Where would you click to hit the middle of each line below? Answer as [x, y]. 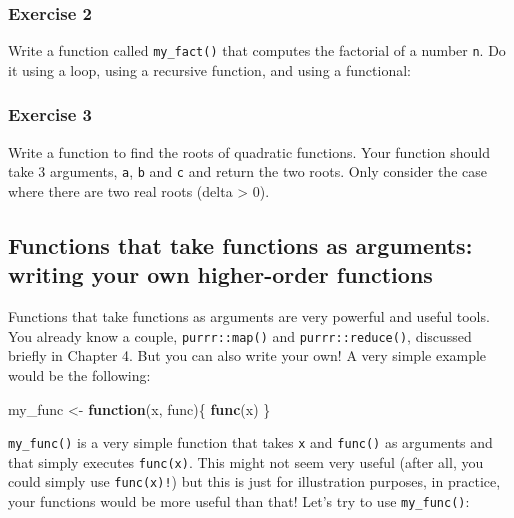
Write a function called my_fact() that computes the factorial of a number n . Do [257, 50]
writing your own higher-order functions [220, 274]
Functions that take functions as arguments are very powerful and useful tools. [249, 316]
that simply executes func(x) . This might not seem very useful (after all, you [246, 461]
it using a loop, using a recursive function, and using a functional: [209, 69]
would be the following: [79, 374]
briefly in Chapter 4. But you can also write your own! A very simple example [247, 355]
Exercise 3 [50, 114]
